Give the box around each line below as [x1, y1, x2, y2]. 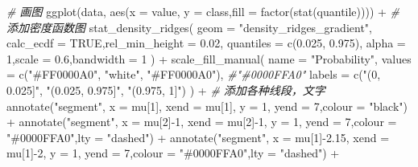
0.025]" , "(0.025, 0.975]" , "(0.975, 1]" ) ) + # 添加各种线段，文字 [6, 81, 325, 98]
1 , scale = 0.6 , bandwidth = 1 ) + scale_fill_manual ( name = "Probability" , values [6, 50, 412, 67]
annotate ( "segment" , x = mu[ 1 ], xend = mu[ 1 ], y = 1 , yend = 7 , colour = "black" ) [6, 97, 408, 114]
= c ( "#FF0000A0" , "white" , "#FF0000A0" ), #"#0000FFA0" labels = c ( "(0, [6, 66, 381, 83]
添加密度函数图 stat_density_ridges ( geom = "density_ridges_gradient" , [6, 18, 372, 35]
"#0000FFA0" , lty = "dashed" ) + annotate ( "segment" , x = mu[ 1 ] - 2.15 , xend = [6, 128, 390, 145]
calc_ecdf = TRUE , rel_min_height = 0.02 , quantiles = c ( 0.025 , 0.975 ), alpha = [6, 35, 406, 51]
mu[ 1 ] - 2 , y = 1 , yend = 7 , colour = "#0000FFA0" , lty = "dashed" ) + [6, 145, 340, 161]
